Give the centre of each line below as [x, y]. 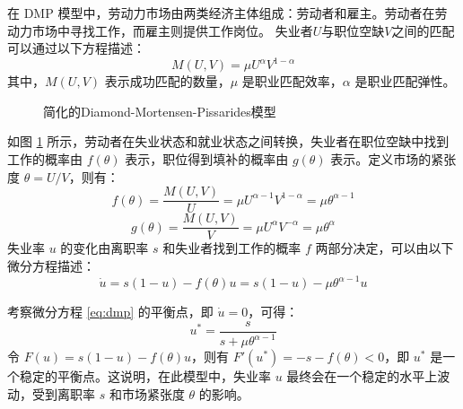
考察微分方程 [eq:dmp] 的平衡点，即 [110, 312]
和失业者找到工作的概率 [232, 248]
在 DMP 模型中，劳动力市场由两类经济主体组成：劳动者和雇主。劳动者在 [221, 13]
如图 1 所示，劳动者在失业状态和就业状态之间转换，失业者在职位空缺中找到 [228, 141]
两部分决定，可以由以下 [384, 248]
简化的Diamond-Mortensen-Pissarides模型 [160, 111]
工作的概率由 [45, 159]
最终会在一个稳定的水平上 [362, 376]
